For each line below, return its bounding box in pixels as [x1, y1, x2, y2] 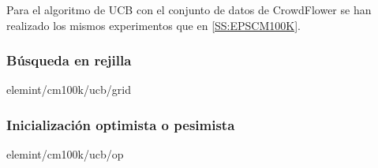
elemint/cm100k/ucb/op [6, 146, 124, 162]
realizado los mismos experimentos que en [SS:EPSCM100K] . [6, 17, 301, 33]
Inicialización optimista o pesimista [6, 114, 235, 134]
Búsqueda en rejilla [6, 50, 132, 70]
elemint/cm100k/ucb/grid [6, 81, 131, 98]
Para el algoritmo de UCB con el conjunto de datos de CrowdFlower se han [6, 2, 372, 17]
